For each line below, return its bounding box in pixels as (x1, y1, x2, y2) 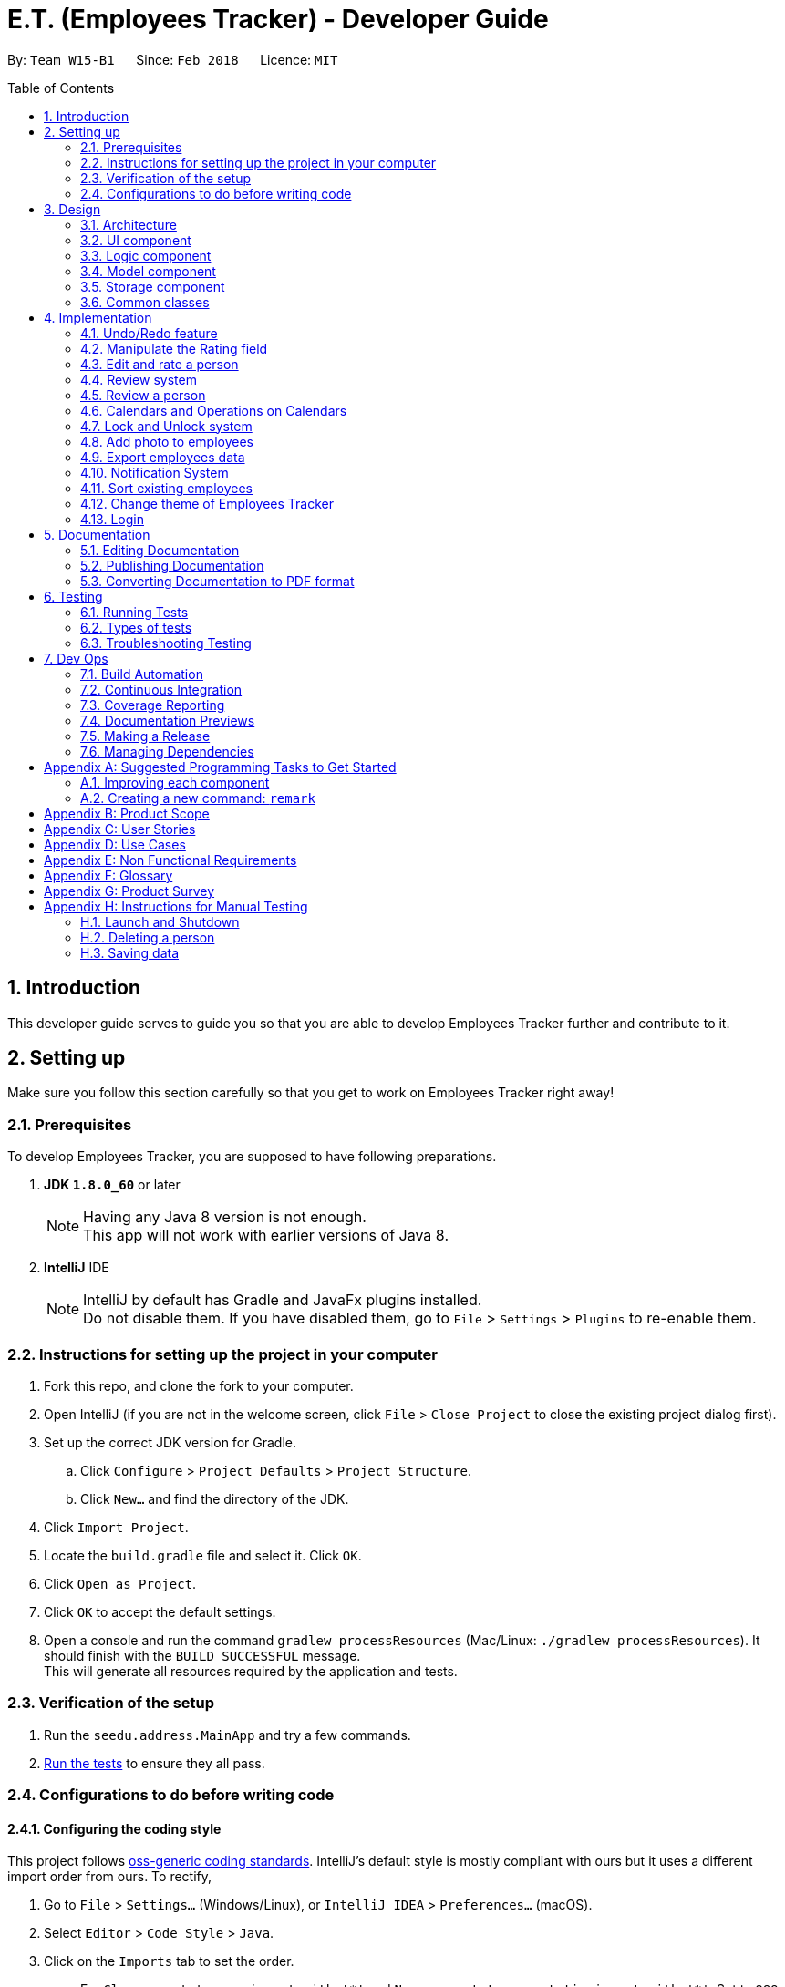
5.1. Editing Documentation (80, 541, 240, 558)
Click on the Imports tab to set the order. (44, 1953, 294, 1970)
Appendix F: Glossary (44, 867, 173, 883)
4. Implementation (44, 309, 152, 325)
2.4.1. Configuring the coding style (7, 1820, 222, 1837)
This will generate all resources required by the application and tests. (44, 1663, 458, 1679)
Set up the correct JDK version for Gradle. (44, 1434, 296, 1450)
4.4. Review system (80, 371, 197, 387)
